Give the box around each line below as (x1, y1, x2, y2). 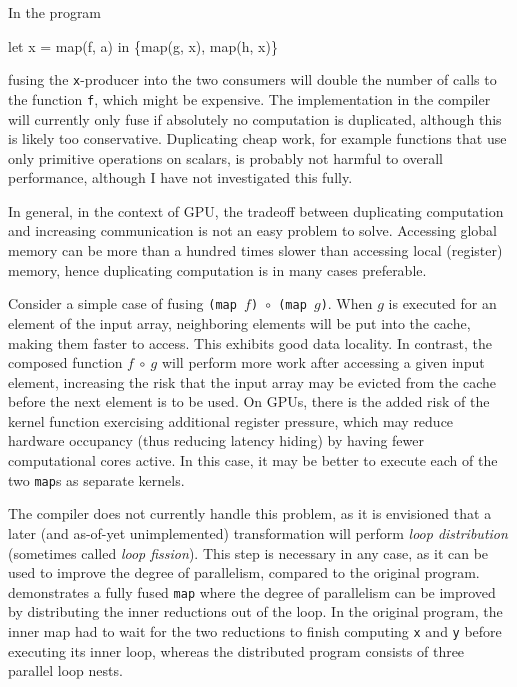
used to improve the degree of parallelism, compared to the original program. (8, 562, 480, 583)
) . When (320, 293, 373, 314)
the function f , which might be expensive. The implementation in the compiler (8, 88, 491, 109)
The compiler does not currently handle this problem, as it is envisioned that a (8, 503, 492, 524)
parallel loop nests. (8, 660, 123, 681)
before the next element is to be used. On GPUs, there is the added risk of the (8, 391, 490, 412)
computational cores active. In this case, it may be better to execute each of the (8, 450, 498, 471)
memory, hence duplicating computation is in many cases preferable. (8, 259, 427, 280)
